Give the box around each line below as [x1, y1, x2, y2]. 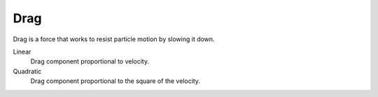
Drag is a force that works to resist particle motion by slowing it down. [13, 35, 215, 43]
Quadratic [13, 67, 42, 75]
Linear [13, 47, 31, 56]
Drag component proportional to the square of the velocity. [30, 77, 201, 85]
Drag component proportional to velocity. [30, 57, 150, 66]
